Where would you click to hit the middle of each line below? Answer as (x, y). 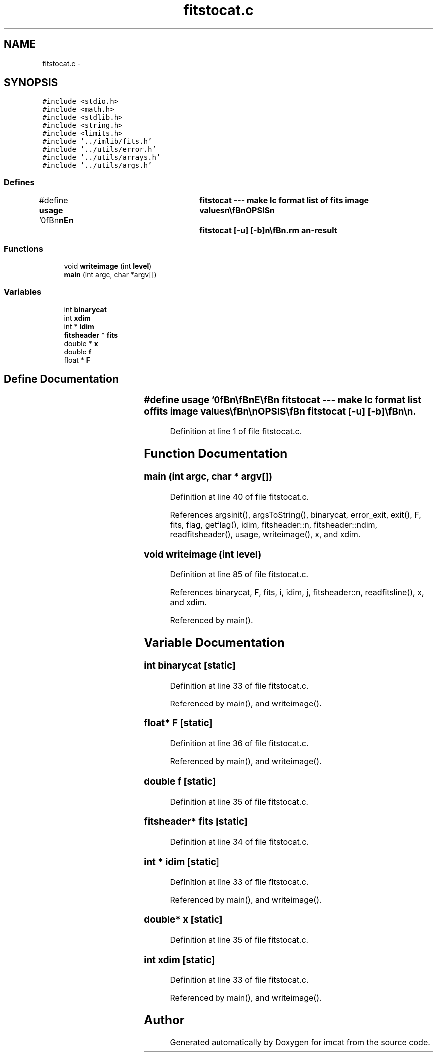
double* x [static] (183, 920)
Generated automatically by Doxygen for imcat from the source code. (300, 1042)
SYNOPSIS (31, 83)
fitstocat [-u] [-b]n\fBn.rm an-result (268, 231)
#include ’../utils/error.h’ (99, 149)
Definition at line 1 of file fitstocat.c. (236, 432)
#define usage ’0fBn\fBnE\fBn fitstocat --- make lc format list (282, 400)
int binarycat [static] (190, 666)
